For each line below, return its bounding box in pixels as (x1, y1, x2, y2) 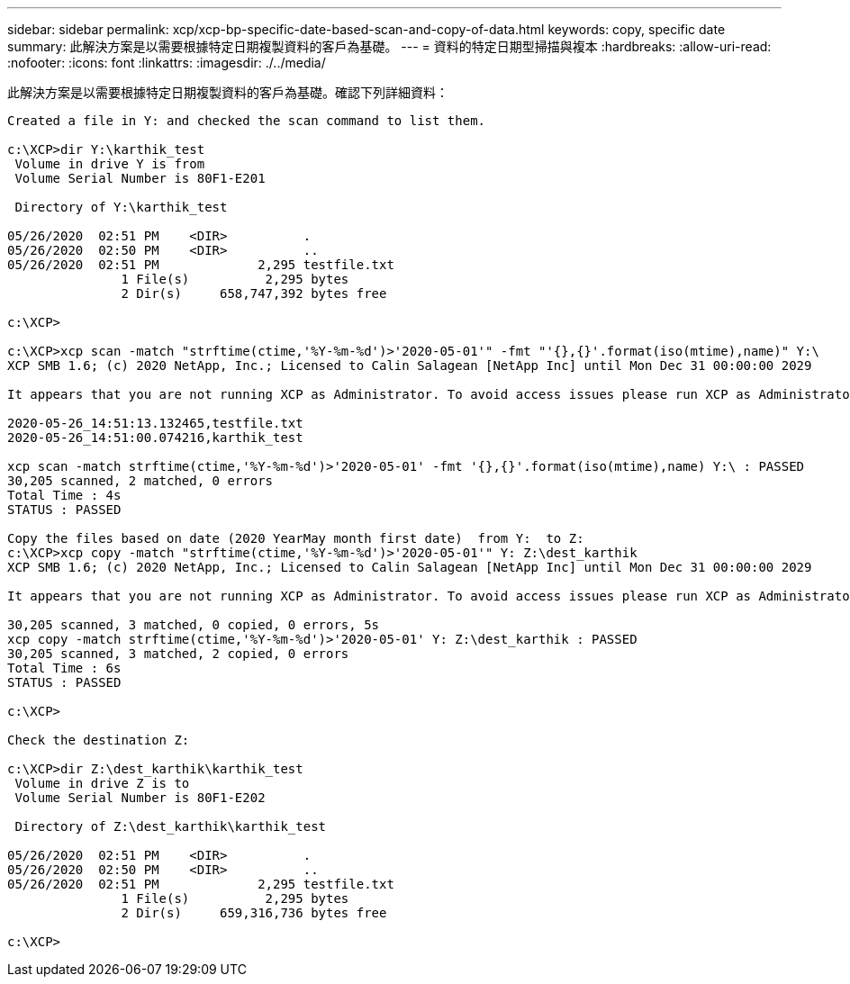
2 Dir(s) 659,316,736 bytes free (121, 906, 387, 920)
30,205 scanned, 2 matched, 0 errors (7, 474, 274, 488)
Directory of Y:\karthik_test (14, 200, 228, 214)
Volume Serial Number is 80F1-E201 (14, 171, 266, 185)
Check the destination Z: (7, 733, 190, 747)
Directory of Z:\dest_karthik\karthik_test (14, 819, 327, 834)
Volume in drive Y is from (14, 157, 205, 171)
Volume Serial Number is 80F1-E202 (14, 790, 266, 805)
